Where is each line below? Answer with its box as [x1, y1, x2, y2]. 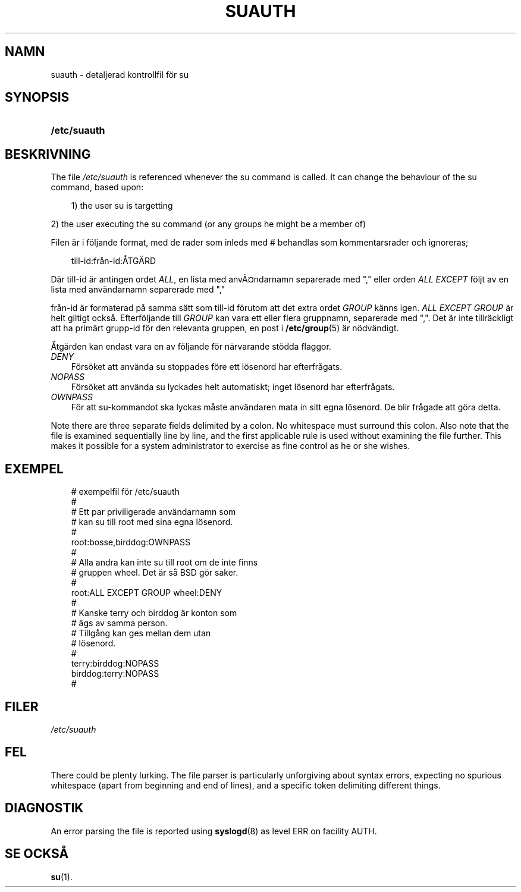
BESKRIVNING [5, 146, 91, 162]
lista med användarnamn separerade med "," [51, 284, 225, 295]
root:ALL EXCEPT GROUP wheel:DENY [71, 588, 222, 598]
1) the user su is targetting [71, 200, 173, 211]
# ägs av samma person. [71, 618, 168, 629]
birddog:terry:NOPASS [71, 668, 159, 679]
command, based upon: [51, 182, 144, 193]
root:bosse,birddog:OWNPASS [71, 537, 190, 548]
